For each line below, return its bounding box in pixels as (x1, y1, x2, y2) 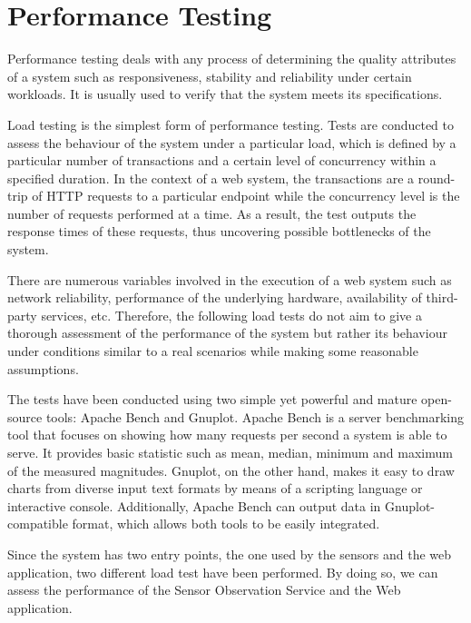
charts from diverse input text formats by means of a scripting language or (7, 479, 423, 498)
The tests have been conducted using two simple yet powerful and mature (7, 390, 417, 409)
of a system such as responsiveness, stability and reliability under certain (7, 66, 412, 85)
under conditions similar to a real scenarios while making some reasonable (7, 341, 418, 361)
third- (426, 288, 458, 307)
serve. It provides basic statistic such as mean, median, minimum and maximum (7, 443, 453, 461)
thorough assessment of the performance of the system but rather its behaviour (7, 323, 447, 342)
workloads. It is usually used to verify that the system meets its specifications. (7, 84, 443, 104)
